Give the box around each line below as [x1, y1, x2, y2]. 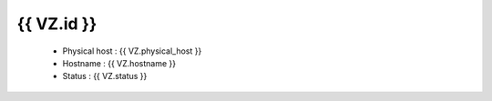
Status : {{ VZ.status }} [62, 71, 148, 82]
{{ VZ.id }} [16, 14, 97, 34]
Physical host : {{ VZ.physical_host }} [62, 45, 202, 56]
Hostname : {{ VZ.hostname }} [62, 57, 177, 68]
